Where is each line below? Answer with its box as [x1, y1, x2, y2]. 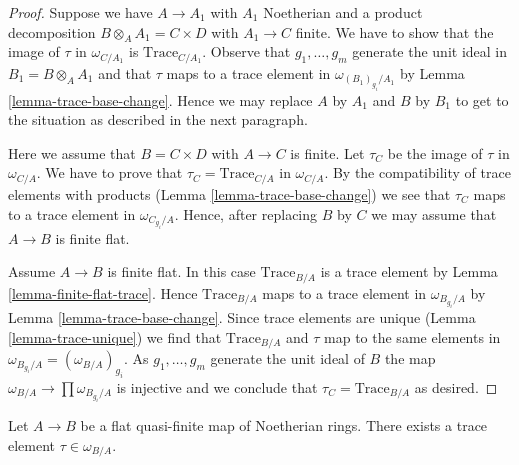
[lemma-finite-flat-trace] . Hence [8, 282, 198, 303]
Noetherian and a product [263, 2, 423, 22]
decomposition [8, 21, 96, 42]
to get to [455, 89, 509, 110]
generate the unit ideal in [352, 41, 508, 62]
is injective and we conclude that [116, 376, 318, 397]
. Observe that [202, 41, 291, 62]
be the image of [387, 142, 483, 163]
